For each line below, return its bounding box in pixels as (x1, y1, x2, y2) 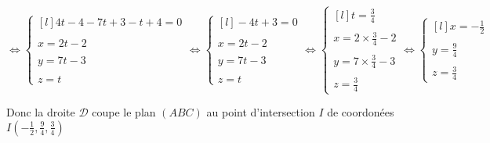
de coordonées (327, 104, 394, 120)
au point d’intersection (206, 104, 315, 120)
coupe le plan (92, 104, 156, 120)
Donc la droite (6, 104, 75, 120)
